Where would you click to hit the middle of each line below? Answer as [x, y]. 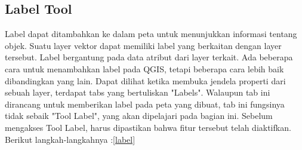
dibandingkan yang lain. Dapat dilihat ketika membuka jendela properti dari [145, 80]
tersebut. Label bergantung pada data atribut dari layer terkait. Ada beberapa [149, 57]
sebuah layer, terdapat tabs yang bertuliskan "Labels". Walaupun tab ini [138, 92]
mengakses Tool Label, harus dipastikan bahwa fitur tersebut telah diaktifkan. [148, 127]
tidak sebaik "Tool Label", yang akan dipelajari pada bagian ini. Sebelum [139, 116]
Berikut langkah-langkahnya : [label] [70, 139]
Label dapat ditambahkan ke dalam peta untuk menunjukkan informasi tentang [151, 34]
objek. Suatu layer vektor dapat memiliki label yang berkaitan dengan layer [143, 45]
